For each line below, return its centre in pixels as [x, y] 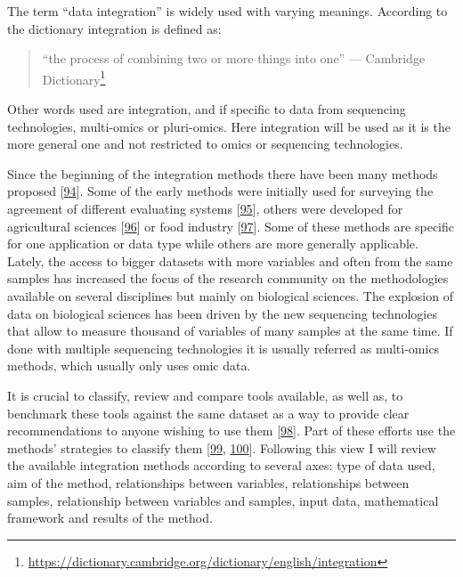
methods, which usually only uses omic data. [129, 366]
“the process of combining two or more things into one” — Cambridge [234, 58]
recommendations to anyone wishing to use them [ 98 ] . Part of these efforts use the [231, 431]
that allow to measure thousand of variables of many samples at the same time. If [230, 331]
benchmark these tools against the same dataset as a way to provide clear [208, 413]
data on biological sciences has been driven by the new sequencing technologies [222, 313]
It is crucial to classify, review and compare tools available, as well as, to [205, 395]
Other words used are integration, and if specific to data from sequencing [207, 109]
